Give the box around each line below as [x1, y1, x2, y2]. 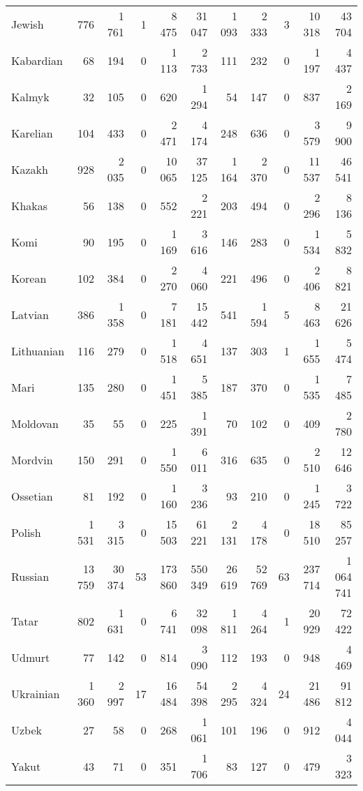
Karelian [11, 124, 53, 141]
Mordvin [11, 451, 53, 468]
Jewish [11, 15, 44, 32]
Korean [11, 269, 47, 286]
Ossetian [11, 487, 53, 504]
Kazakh [11, 161, 48, 177]
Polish [11, 524, 41, 540]
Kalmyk [11, 88, 50, 105]
